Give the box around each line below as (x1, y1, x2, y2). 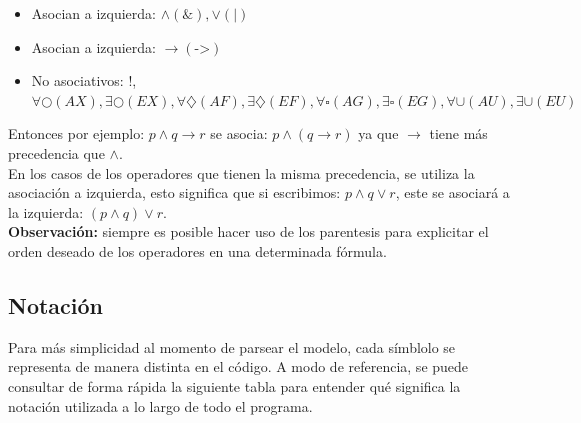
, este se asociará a (395, 182, 510, 203)
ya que (358, 123, 399, 144)
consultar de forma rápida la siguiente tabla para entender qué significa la (8, 375, 461, 396)
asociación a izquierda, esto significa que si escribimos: (8, 182, 341, 203)
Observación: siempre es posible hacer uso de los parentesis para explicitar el (8, 221, 489, 242)
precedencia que (8, 142, 105, 163)
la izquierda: (8, 201, 84, 222)
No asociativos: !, (31, 70, 137, 91)
